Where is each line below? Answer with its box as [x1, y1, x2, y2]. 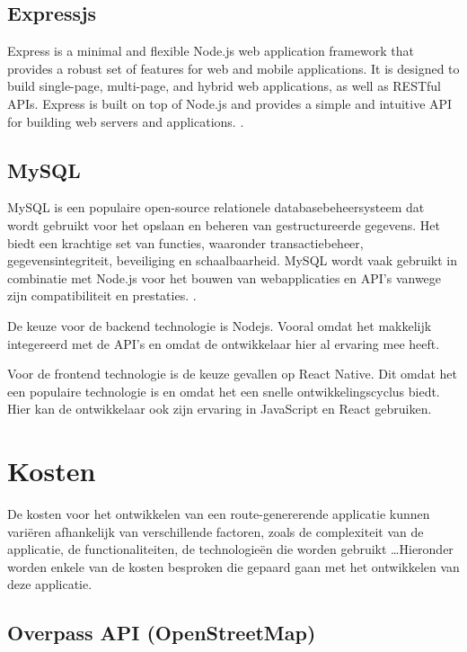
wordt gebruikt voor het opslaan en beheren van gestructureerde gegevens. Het [7, 215, 440, 234]
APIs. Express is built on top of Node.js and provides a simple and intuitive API [7, 94, 453, 112]
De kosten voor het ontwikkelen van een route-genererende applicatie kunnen [7, 505, 430, 523]
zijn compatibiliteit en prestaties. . [7, 286, 197, 305]
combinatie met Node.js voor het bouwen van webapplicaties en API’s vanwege [7, 268, 442, 287]
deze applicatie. [7, 575, 93, 594]
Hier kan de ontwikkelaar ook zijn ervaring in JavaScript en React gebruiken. [7, 399, 432, 418]
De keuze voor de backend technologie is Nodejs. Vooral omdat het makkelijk [7, 316, 432, 335]
